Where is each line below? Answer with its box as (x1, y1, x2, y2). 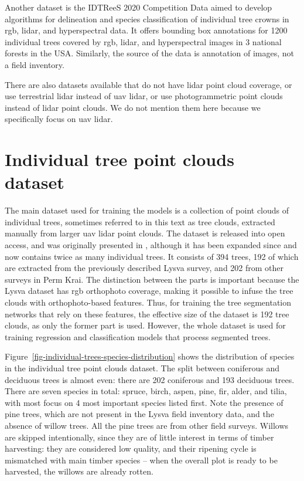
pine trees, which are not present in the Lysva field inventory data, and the (5, 408, 274, 420)
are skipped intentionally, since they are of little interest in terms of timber (5, 431, 274, 443)
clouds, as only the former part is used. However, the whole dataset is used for (5, 319, 286, 331)
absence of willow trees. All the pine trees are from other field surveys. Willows (5, 419, 289, 431)
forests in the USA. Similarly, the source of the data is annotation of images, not (5, 47, 295, 59)
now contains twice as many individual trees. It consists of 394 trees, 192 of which (5, 250, 299, 262)
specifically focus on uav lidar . (5, 113, 113, 125)
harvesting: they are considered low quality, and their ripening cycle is (5, 442, 257, 455)
